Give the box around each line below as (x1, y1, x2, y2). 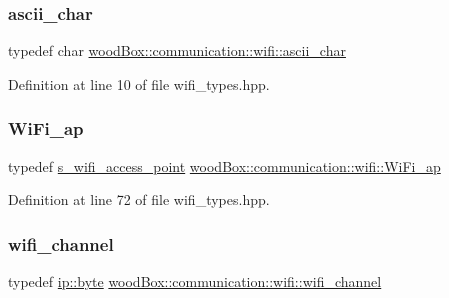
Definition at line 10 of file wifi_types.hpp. (8, 73, 270, 94)
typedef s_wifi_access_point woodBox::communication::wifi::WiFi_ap (8, 155, 441, 176)
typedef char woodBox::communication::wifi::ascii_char (8, 40, 346, 61)
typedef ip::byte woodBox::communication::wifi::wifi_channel (8, 271, 382, 292)
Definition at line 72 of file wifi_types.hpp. (8, 189, 270, 210)
